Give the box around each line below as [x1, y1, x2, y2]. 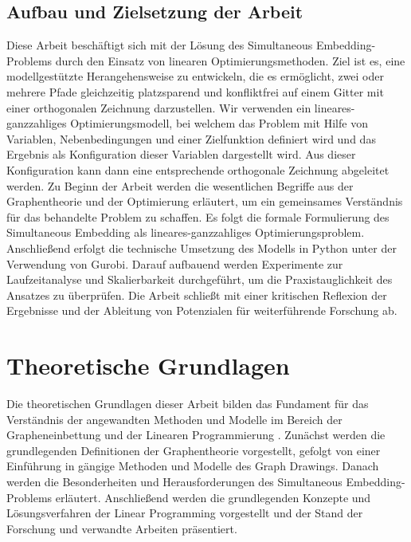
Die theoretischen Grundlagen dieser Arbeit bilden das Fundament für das [6, 395, 369, 412]
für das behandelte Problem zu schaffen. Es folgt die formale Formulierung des [6, 208, 389, 225]
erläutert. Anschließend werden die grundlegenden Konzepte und [55, 489, 371, 505]
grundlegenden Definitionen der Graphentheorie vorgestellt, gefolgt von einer [6, 442, 381, 458]
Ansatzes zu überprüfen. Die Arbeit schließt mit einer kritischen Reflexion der [6, 286, 387, 303]
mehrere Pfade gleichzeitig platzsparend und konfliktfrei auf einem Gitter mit [6, 83, 384, 100]
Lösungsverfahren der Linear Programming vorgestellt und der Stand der [6, 505, 363, 521]
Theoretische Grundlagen [6, 349, 290, 382]
